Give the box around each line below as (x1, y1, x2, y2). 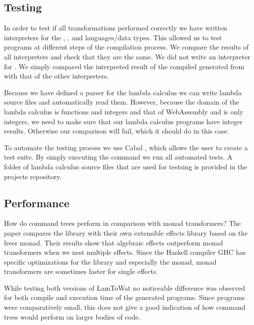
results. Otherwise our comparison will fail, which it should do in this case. (4, 126, 229, 136)
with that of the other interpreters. (4, 71, 109, 81)
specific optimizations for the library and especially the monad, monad (4, 256, 217, 267)
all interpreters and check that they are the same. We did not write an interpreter (4, 51, 251, 61)
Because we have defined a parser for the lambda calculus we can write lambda (4, 87, 242, 97)
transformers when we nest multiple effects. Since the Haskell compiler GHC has (4, 247, 246, 257)
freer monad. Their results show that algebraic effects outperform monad (4, 237, 223, 247)
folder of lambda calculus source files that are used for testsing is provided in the (4, 161, 248, 171)
